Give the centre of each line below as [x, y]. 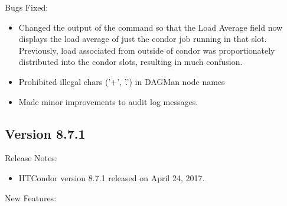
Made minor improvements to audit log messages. [108, 101]
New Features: [31, 197]
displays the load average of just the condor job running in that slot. [143, 39]
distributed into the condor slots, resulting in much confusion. [131, 62]
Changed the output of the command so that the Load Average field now [151, 27]
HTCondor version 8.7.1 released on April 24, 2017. [112, 177]
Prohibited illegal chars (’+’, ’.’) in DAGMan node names [122, 81]
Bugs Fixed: [27, 7]
